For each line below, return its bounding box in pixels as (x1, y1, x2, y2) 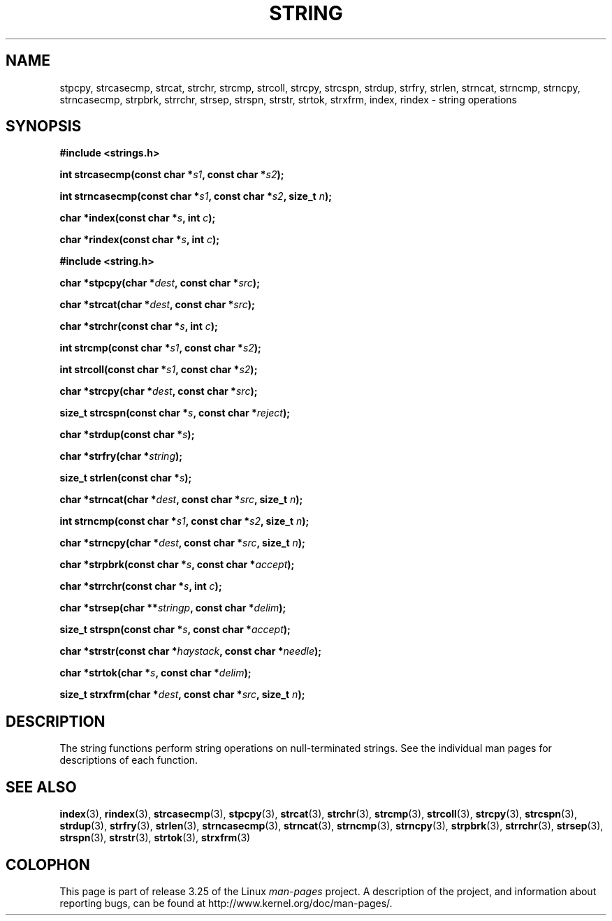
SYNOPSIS (6, 117, 82, 136)
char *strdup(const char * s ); (59, 428, 195, 441)
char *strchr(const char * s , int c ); (59, 320, 218, 333)
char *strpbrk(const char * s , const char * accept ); (59, 558, 295, 571)
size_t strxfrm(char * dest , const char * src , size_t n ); (59, 688, 305, 701)
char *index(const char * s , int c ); (59, 212, 216, 224)
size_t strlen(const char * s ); (59, 472, 192, 484)
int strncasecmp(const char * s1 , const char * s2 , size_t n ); (59, 190, 333, 203)
